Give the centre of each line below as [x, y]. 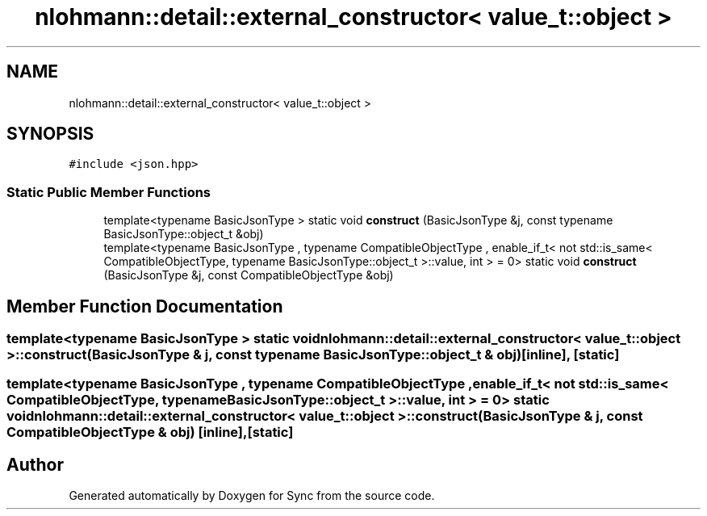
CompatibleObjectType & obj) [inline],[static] [150, 432]
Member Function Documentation [145, 306]
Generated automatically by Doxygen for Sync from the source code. [252, 496]
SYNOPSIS [50, 134]
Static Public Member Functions [109, 192]
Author [35, 464]
